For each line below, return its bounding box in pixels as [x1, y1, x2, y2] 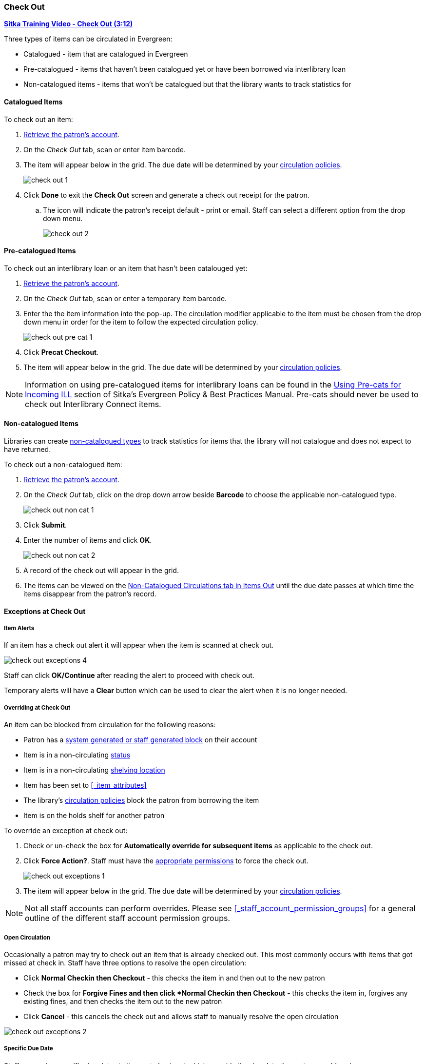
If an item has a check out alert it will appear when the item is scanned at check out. [4, 641, 274, 650]
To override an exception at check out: [4, 826, 128, 835]
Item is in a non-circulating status [23, 751, 131, 759]
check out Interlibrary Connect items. [25, 399, 161, 409]
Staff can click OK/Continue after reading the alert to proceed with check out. [4, 671, 254, 680]
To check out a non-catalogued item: [4, 460, 122, 469]
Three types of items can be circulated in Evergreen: [4, 35, 173, 43]
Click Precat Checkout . [23, 348, 99, 356]
